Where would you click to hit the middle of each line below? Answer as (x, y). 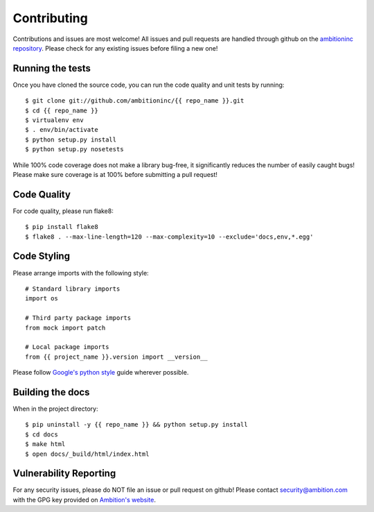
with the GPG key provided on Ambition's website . (84, 500)
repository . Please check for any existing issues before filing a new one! (115, 48)
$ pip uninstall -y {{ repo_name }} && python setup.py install (137, 425)
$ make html (45, 444)
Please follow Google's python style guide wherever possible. (101, 373)
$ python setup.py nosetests (74, 150)
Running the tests (52, 68)
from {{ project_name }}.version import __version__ (116, 357)
